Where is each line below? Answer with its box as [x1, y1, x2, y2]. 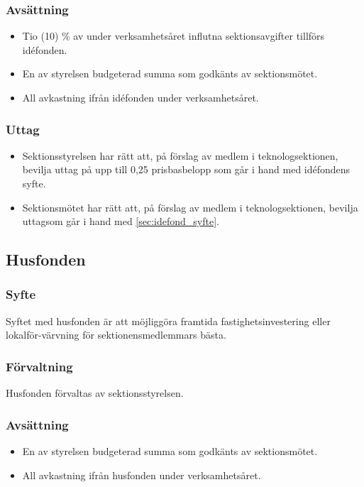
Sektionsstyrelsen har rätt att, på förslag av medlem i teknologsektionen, [22, 148, 338, 163]
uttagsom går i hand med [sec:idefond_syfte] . [22, 214, 219, 229]
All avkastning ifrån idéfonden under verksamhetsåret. [22, 90, 259, 104]
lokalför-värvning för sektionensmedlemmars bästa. [6, 327, 226, 342]
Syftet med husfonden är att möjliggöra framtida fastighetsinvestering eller [6, 313, 331, 328]
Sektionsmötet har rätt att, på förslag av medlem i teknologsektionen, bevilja [22, 199, 358, 214]
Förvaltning [6, 357, 73, 375]
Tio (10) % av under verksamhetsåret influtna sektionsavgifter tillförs [22, 28, 325, 43]
